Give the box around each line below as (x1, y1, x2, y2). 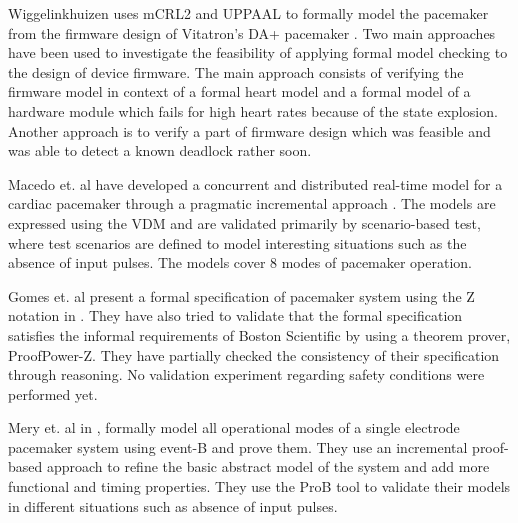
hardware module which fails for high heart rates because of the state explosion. (8, 100, 498, 121)
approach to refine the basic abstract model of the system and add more (46, 456, 490, 477)
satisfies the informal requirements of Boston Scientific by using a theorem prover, (8, 324, 511, 345)
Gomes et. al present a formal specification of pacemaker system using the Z (8, 285, 475, 306)
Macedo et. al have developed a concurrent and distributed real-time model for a (8, 173, 503, 194)
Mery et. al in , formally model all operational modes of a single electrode (8, 417, 460, 438)
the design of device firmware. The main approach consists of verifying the (8, 61, 464, 82)
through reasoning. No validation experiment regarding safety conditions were (8, 364, 485, 385)
